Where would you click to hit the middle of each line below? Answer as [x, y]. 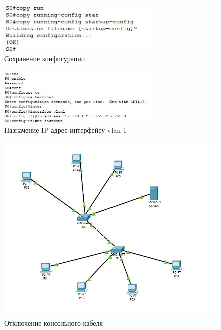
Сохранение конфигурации [45, 58]
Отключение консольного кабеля [53, 323]
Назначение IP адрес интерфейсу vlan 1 [65, 130]
